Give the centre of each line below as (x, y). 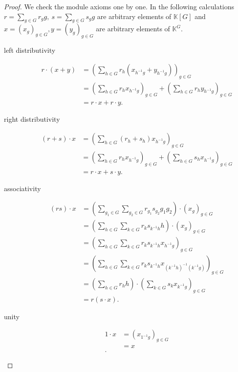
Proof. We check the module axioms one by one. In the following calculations (119, 6)
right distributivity (32, 119)
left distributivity (30, 50)
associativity (22, 188)
